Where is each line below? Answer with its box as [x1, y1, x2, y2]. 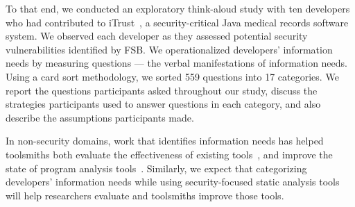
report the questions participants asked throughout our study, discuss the [6, 83, 318, 97]
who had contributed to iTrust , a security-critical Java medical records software [6, 15, 349, 29]
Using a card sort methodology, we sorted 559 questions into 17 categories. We [6, 69, 339, 83]
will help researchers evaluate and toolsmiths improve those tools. [6, 188, 284, 202]
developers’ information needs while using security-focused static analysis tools [6, 174, 340, 189]
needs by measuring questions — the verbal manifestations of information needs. [6, 56, 347, 70]
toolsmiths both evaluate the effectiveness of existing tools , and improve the [6, 147, 333, 161]
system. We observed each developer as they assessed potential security [6, 28, 308, 43]
